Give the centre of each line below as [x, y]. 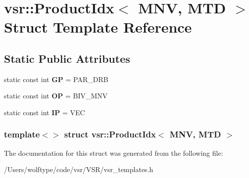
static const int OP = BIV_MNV [56, 96]
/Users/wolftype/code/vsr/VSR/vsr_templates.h [79, 169]
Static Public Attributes [67, 58]
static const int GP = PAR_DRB [56, 79]
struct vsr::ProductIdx [110, 134]
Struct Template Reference [98, 27]
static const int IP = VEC [45, 112]
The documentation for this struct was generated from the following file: [114, 153]
